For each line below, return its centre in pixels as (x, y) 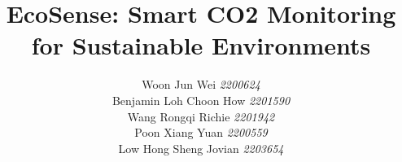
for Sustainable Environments (201, 45)
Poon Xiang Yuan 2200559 (201, 132)
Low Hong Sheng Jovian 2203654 (201, 148)
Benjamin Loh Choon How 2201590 (201, 100)
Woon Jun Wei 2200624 (201, 84)
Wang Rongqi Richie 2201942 (201, 116)
